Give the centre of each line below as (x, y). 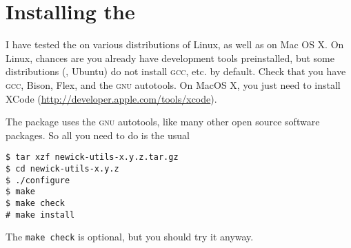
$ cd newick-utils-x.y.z (62, 168)
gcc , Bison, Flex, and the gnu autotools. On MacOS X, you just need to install (173, 84)
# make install (40, 215)
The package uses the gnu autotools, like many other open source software (163, 122)
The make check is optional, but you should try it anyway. (130, 237)
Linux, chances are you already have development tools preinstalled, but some (170, 58)
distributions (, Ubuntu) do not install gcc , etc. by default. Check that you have (176, 71)
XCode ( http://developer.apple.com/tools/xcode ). (111, 98)
